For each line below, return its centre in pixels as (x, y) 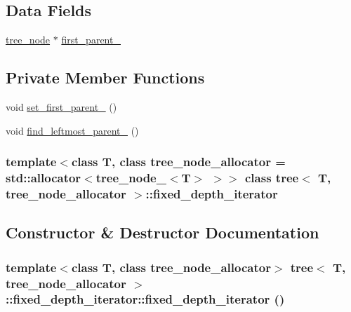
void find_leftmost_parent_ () (72, 130)
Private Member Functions (105, 77)
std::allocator (44, 178)
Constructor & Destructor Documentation (163, 232)
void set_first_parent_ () (61, 107)
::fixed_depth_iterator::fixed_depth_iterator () (145, 299)
